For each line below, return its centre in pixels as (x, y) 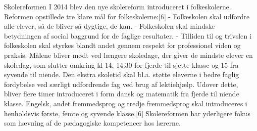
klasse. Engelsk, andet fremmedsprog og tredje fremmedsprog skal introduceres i (126, 103)
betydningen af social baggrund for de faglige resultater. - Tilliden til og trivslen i (128, 35)
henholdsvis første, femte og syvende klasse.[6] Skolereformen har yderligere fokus (127, 113)
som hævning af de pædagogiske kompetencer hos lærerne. (92, 123)
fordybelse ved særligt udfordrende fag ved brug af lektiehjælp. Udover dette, (121, 84)
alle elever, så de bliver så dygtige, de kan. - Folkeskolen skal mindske (109, 26)
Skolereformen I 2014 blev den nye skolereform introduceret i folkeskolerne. (118, 6)
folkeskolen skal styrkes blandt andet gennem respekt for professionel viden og (122, 45)
